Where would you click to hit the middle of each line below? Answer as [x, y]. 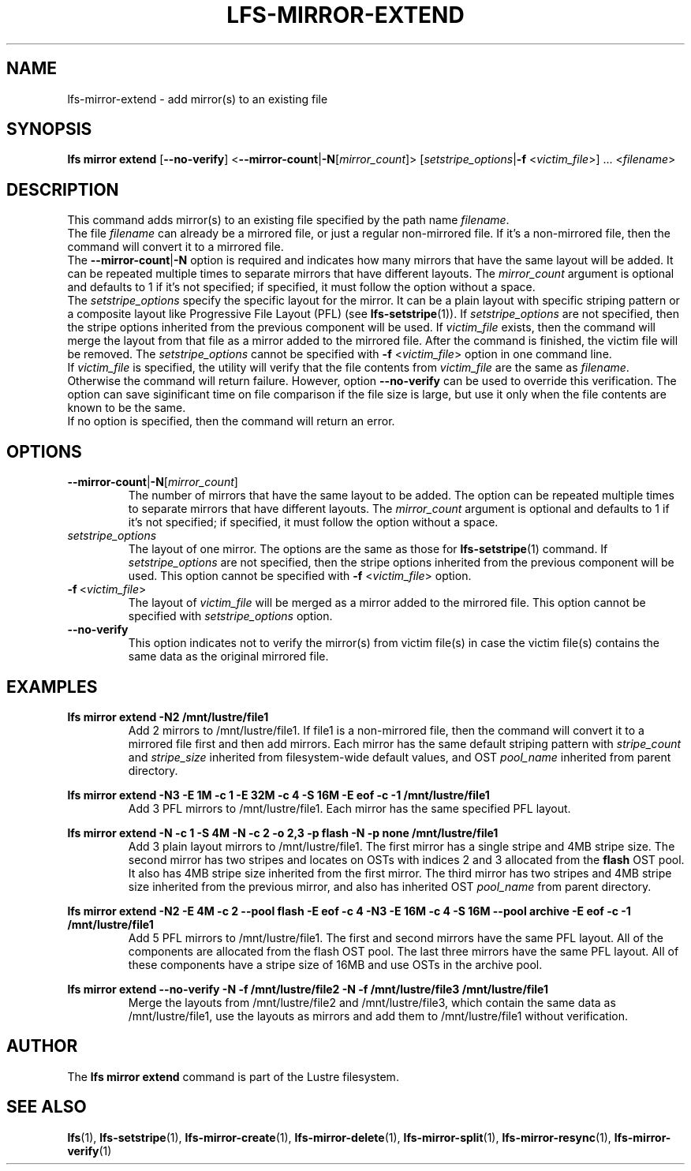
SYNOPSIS [49, 129]
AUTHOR [42, 1046]
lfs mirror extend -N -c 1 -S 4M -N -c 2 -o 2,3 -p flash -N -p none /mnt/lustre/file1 [283, 832]
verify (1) [90, 1150]
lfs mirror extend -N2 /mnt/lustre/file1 [168, 716]
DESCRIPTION [63, 189]
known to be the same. [127, 408]
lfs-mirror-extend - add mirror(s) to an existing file [198, 99]
